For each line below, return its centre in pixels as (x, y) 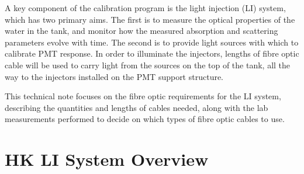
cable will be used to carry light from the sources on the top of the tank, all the (148, 65)
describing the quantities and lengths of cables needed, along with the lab (137, 107)
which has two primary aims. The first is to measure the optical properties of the (150, 19)
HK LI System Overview (107, 159)
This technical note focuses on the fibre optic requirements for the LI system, (143, 96)
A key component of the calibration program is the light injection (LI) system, (145, 8)
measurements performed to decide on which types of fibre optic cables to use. (145, 119)
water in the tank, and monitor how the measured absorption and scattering (141, 31)
